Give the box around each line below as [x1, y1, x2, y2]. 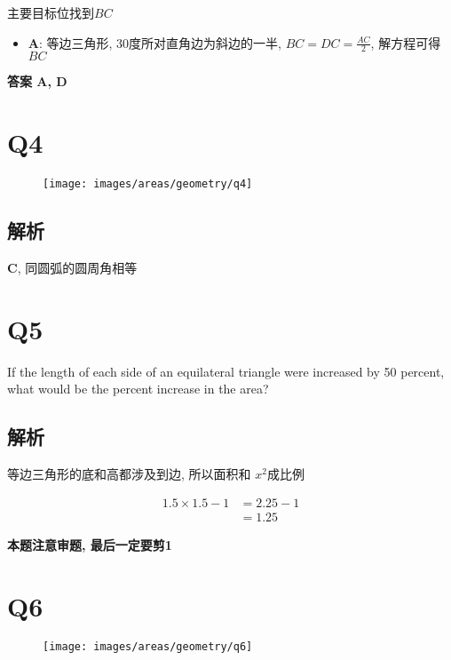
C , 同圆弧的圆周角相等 [7, 258, 138, 276]
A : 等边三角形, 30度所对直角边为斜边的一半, [28, 33, 281, 52]
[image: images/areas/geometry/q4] [43, 178, 253, 191]
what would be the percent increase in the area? [7, 379, 269, 398]
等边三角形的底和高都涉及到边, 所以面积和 [7, 465, 251, 483]
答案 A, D [7, 72, 67, 91]
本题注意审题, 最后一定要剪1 [7, 535, 172, 553]
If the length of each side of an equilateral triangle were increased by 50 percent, [7, 362, 445, 380]
